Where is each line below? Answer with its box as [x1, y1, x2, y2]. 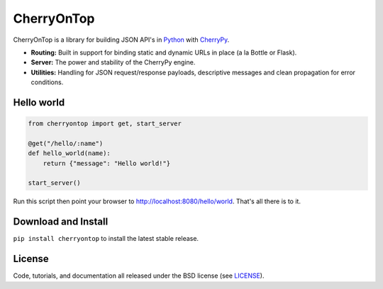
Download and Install [13, 216, 109, 228]
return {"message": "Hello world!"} [43, 159, 170, 167]
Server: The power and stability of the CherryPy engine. [30, 58, 196, 67]
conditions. [30, 78, 64, 86]
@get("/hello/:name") [28, 139, 104, 147]
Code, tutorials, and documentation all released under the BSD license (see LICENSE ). [13, 271, 265, 280]
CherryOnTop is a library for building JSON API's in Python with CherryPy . [13, 35, 230, 44]
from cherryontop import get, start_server [28, 120, 182, 127]
